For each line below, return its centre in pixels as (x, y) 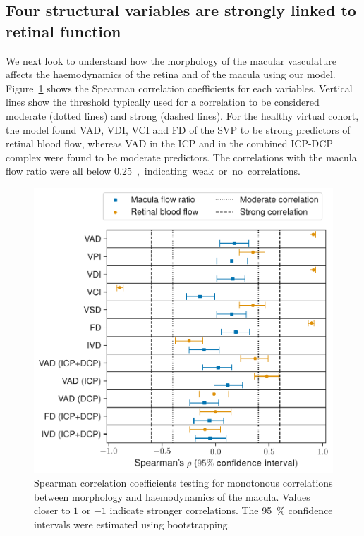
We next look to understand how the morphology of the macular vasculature (171, 60)
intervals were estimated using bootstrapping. (132, 524)
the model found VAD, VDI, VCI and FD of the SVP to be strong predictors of (178, 129)
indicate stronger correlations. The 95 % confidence (221, 510)
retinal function (63, 31)
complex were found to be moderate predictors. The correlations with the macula (181, 157)
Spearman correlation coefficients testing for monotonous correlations (183, 482)
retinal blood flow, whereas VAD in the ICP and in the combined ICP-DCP (169, 143)
